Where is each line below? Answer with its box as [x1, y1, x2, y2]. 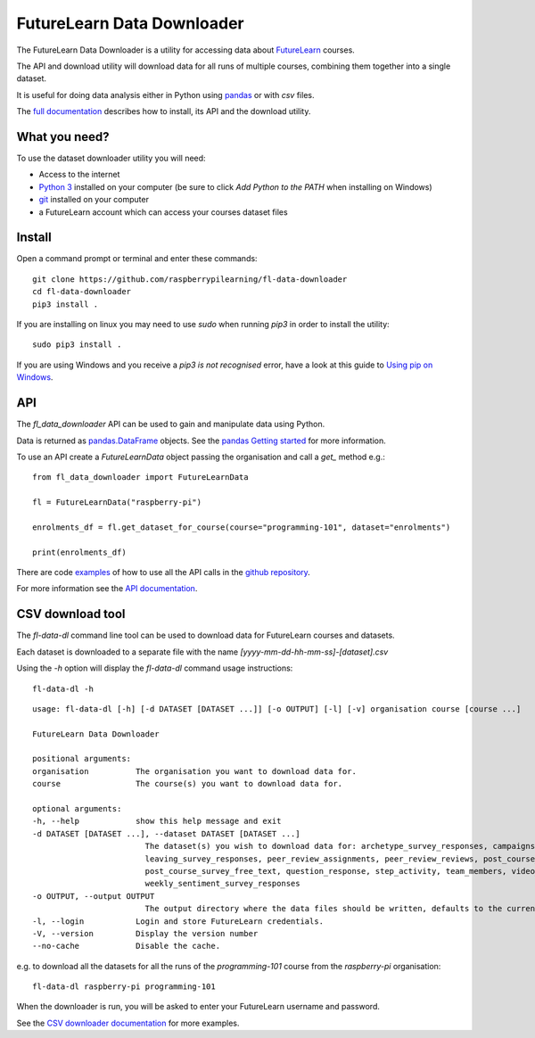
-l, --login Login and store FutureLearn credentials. [32, 916, 325, 927]
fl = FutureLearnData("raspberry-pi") [32, 498, 202, 507]
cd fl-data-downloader [32, 286, 132, 297]
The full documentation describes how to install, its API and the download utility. [16, 106, 311, 117]
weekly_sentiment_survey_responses [144, 878, 300, 889]
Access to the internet [38, 169, 120, 180]
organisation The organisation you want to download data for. [32, 766, 357, 776]
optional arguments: [32, 803, 122, 814]
